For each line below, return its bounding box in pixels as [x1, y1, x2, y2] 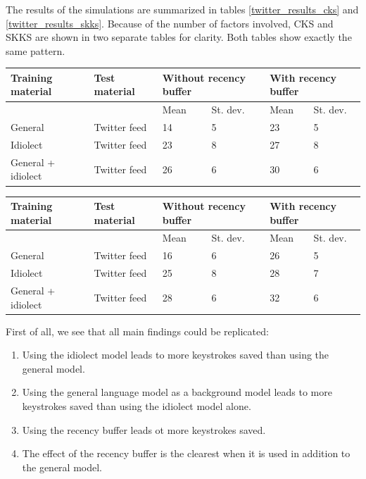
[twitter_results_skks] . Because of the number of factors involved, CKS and [6, 15, 334, 30]
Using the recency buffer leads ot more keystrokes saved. [22, 422, 266, 437]
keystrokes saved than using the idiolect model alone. [22, 399, 251, 413]
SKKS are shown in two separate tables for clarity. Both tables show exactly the [6, 30, 352, 44]
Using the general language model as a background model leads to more [22, 385, 332, 399]
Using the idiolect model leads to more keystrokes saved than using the [22, 347, 329, 362]
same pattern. [6, 43, 65, 58]
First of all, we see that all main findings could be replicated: [6, 323, 269, 338]
